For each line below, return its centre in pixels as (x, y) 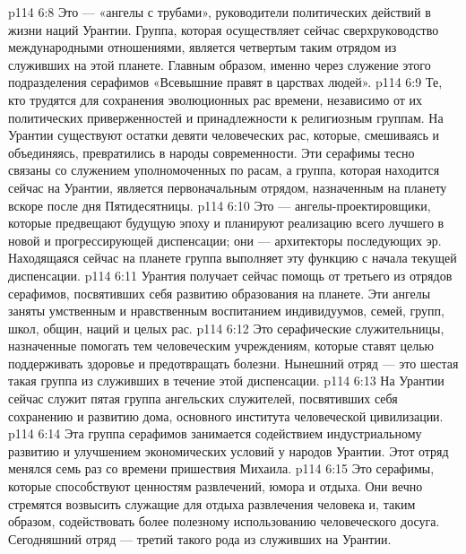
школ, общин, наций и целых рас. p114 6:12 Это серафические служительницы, (226, 328)
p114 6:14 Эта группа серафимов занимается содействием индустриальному (215, 433)
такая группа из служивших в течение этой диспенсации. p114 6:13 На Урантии (226, 381)
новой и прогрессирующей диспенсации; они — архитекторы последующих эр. (225, 240)
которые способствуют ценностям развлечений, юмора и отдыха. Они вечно (216, 486)
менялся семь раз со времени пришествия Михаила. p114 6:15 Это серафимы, (221, 468)
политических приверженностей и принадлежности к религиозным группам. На (226, 117)
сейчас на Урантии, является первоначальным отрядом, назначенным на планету (228, 187)
